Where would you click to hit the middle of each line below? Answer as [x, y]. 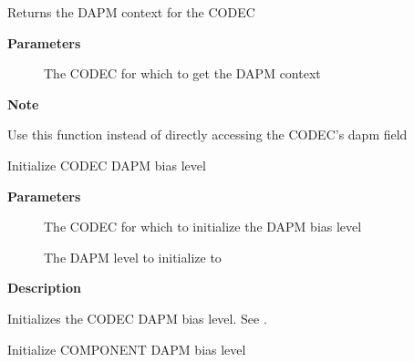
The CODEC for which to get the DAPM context [182, 73]
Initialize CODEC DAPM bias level [107, 165]
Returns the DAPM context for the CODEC [131, 12]
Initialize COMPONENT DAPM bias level [127, 349]
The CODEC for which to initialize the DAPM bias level [203, 227]
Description [45, 288]
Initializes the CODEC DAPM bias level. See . [137, 318]
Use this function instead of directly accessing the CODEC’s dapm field [207, 134]
